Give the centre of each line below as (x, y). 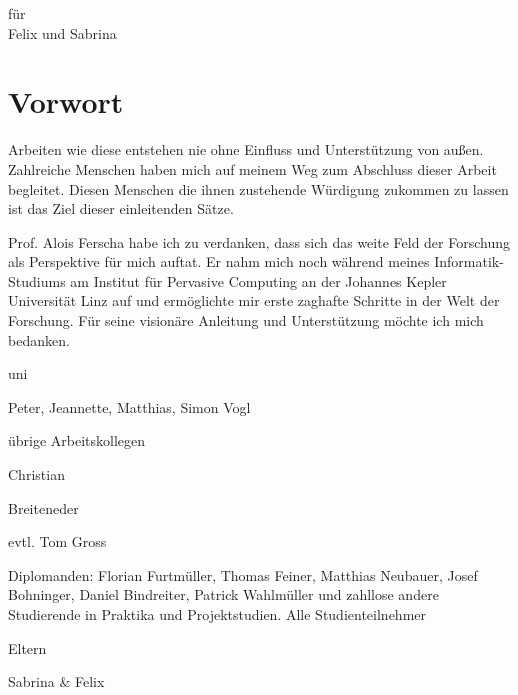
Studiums (37, 280)
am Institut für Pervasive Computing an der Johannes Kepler (258, 280)
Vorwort (66, 101)
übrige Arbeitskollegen (77, 440)
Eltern (27, 647)
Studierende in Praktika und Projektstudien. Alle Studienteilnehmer (217, 614)
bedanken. (39, 339)
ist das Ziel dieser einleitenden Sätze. (121, 208)
